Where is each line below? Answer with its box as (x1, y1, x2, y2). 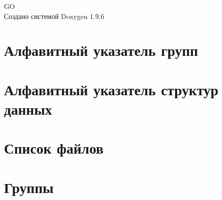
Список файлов (4, 138, 104, 158)
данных (4, 98, 52, 119)
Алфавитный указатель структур (4, 79, 219, 99)
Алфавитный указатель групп (4, 40, 199, 60)
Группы (4, 177, 54, 197)
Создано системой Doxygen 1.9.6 (4, 10, 104, 21)
